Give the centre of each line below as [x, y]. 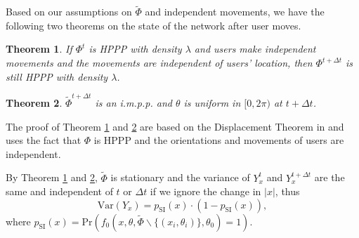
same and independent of [59, 191]
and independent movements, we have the [235, 12]
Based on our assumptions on [69, 12]
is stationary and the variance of [180, 177]
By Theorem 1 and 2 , [52, 177]
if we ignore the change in [205, 191]
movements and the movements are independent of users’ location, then [159, 62]
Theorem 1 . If [39, 49]
